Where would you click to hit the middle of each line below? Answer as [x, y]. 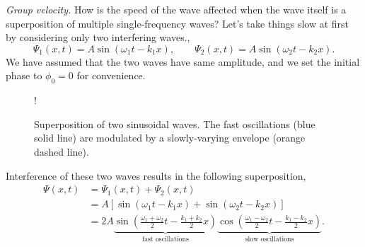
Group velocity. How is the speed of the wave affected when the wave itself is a [176, 9]
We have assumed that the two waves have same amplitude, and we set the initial [183, 61]
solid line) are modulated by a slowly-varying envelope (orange [170, 138]
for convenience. [111, 75]
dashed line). [62, 151]
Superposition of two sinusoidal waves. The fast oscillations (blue [175, 123]
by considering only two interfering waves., [98, 37]
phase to [24, 75]
